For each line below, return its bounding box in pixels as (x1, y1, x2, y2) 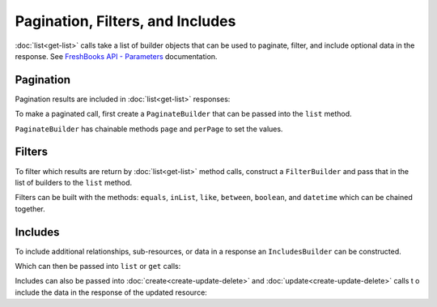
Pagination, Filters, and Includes (15, 12, 236, 30)
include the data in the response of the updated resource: (15, 288, 208, 297)
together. (15, 203, 46, 214)
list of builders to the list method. (15, 177, 133, 187)
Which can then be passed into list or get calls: (15, 262, 181, 271)
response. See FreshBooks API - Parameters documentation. (15, 51, 218, 61)
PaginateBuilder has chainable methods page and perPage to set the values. (15, 124, 283, 134)
